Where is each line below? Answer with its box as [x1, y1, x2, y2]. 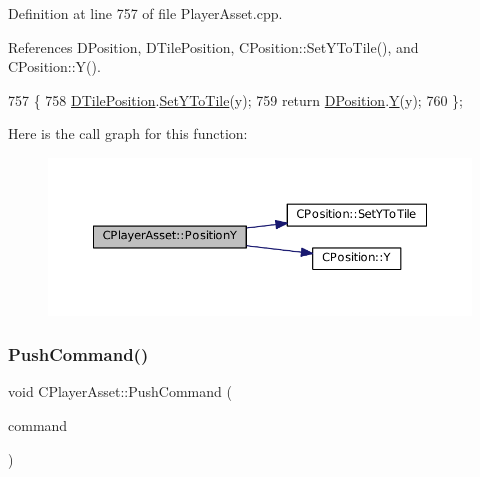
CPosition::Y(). [8, 56, 101, 77]
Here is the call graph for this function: [8, 123, 248, 144]
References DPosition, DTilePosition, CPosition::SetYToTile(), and [8, 36, 419, 57]
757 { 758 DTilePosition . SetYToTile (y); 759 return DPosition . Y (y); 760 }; [8, 89, 463, 110]
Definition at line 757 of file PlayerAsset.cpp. [8, 3, 283, 23]
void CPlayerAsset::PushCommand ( [8, 381, 232, 402]
